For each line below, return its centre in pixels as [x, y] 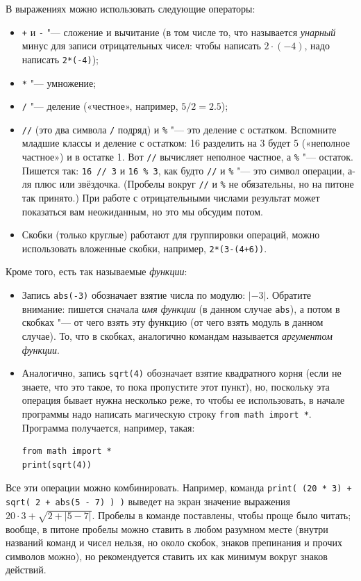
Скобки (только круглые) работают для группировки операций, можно [171, 235]
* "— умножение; [59, 82]
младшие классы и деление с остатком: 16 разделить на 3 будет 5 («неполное [186, 143]
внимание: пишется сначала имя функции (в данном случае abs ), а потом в [181, 308]
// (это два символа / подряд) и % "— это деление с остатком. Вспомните [179, 129]
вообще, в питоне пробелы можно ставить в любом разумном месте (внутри [167, 529]
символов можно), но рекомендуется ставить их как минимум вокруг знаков [167, 556]
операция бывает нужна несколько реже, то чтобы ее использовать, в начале [183, 400]
